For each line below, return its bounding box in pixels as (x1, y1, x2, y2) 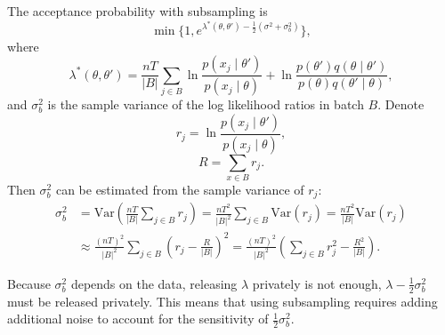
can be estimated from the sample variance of (55, 179, 304, 198)
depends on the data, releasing (70, 274, 238, 292)
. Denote (377, 95, 425, 114)
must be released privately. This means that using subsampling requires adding (7, 291, 438, 310)
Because (7, 274, 51, 292)
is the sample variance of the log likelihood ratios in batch (47, 95, 364, 114)
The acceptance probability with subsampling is (7, 2, 268, 20)
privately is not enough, (252, 274, 382, 292)
